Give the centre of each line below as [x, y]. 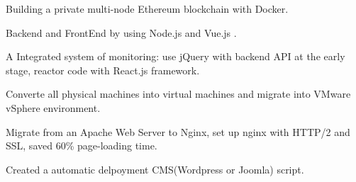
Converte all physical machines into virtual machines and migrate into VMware [178, 94]
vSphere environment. [53, 107]
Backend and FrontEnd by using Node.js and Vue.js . [121, 32]
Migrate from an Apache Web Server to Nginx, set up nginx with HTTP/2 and [178, 131]
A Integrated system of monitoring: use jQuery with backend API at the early [176, 56]
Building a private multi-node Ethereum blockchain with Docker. [147, 8]
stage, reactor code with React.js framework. [103, 70]
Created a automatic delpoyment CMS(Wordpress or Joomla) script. [155, 169]
